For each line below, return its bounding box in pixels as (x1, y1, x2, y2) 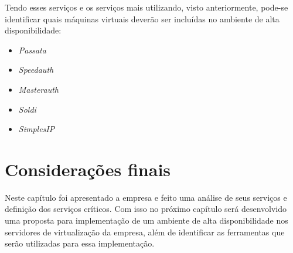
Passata (18, 43, 46, 56)
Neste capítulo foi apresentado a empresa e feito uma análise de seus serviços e (5, 191, 287, 203)
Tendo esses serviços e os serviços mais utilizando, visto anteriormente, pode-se (5, 1, 288, 13)
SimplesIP (18, 123, 55, 135)
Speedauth (18, 63, 54, 76)
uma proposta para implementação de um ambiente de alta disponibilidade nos (5, 214, 288, 227)
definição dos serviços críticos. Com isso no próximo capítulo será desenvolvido (5, 203, 287, 215)
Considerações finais (5, 157, 171, 181)
